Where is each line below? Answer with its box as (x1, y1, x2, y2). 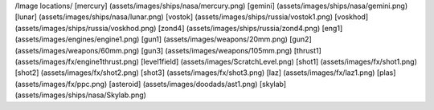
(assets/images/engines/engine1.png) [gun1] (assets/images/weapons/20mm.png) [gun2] (14, 34, 313, 44)
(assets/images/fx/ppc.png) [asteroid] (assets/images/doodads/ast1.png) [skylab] (14, 79, 287, 88)
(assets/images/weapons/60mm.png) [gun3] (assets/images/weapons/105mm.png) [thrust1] (14, 45, 321, 55)
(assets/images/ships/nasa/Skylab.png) (14, 90, 146, 100)
